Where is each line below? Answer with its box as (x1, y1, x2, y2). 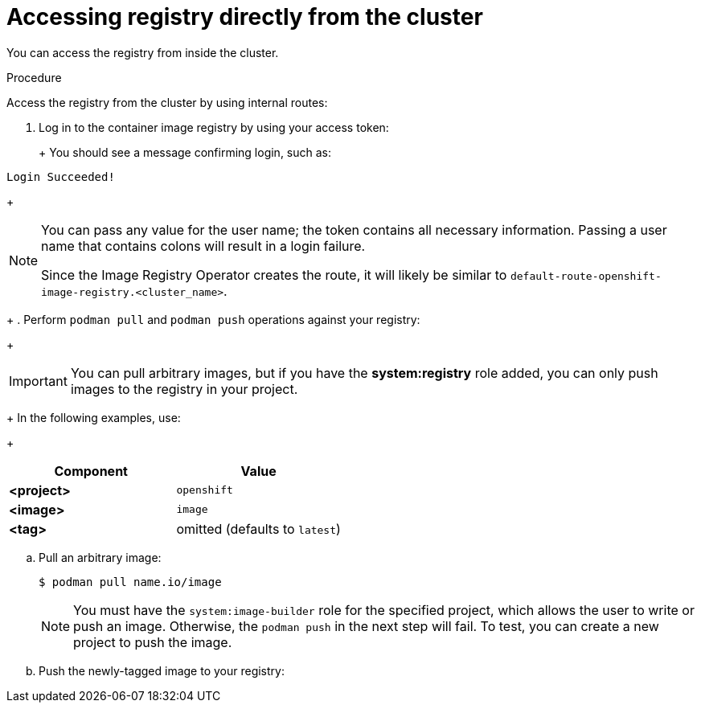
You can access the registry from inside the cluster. (6, 45, 279, 59)
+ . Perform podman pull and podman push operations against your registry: (6, 312, 420, 326)
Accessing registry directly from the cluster (6, 3, 483, 31)
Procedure (6, 70, 62, 84)
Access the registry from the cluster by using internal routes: (6, 95, 328, 109)
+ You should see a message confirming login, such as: (39, 145, 332, 159)
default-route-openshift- (510, 269, 662, 282)
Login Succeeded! (6, 170, 115, 183)
